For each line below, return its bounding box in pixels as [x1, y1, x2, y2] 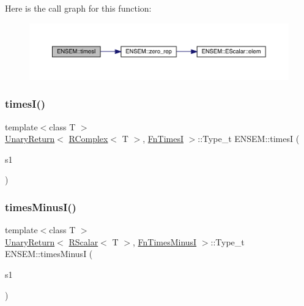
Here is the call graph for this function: [5, 2, 152, 14]
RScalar [69, 235, 98, 248]
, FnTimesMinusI [132, 235, 197, 248]
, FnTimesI [143, 132, 184, 145]
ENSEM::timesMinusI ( [5, 247, 93, 260]
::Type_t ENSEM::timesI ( [198, 132, 300, 145]
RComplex [69, 132, 108, 145]
